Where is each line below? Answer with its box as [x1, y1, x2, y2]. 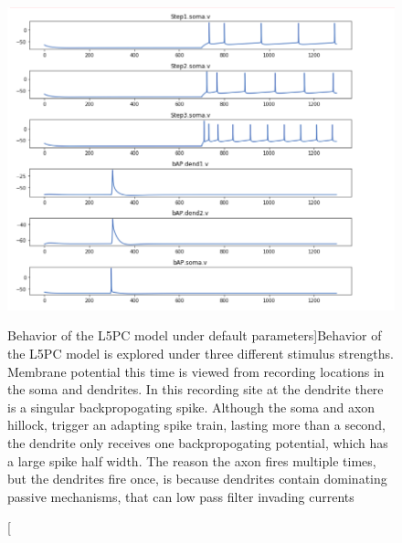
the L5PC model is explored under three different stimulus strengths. [7, 343, 394, 362]
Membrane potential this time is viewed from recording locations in [7, 361, 385, 381]
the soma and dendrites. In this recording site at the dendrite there [7, 380, 384, 399]
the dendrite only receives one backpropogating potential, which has [7, 433, 388, 452]
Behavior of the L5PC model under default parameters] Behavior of [7, 326, 382, 345]
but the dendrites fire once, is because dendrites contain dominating [7, 469, 387, 488]
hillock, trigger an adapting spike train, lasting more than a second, [7, 415, 386, 434]
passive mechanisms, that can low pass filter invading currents [7, 486, 354, 506]
